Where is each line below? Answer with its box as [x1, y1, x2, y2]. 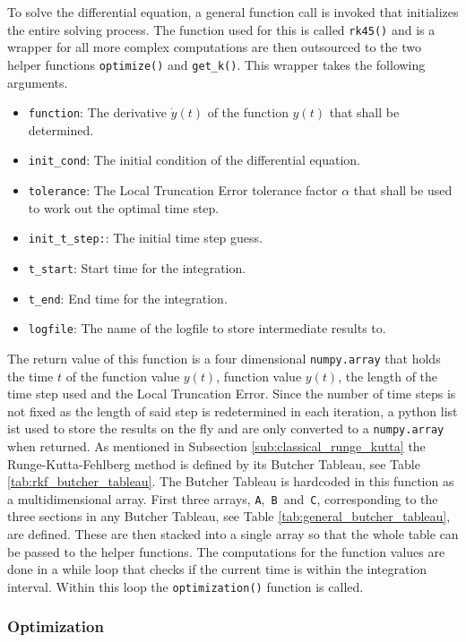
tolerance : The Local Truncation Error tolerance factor [28, 181, 338, 199]
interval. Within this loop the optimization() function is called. [7, 577, 364, 595]
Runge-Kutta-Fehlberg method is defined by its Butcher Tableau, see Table [7, 454, 420, 473]
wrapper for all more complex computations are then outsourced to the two [7, 38, 421, 56]
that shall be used [353, 181, 453, 199]
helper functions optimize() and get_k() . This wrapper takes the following [7, 55, 426, 73]
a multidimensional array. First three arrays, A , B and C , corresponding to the [7, 489, 438, 508]
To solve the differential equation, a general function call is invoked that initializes [7, 3, 459, 21]
